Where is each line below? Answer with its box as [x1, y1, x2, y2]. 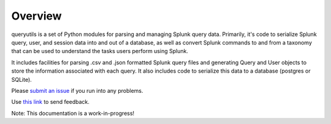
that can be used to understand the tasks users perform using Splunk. [11, 48, 188, 55]
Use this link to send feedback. [11, 98, 90, 106]
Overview [11, 9, 62, 23]
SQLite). [11, 76, 32, 83]
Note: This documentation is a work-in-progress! [11, 109, 135, 117]
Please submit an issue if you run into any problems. [11, 87, 143, 94]
